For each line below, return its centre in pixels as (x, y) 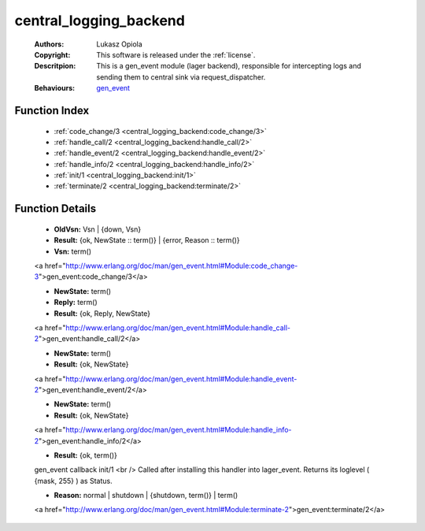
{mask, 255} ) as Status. (74, 481)
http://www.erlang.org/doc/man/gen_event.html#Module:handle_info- (179, 430)
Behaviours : (54, 88)
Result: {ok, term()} (86, 455)
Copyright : (52, 54)
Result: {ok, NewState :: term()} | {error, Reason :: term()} (147, 240)
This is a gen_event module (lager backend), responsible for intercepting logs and (229, 66)
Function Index (52, 110)
